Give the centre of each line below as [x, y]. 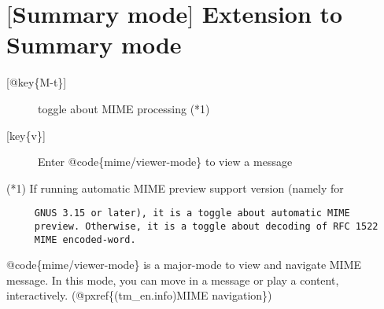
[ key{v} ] [26, 135]
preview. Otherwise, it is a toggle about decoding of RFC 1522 [206, 226]
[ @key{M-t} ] [37, 82]
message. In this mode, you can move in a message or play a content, [173, 280]
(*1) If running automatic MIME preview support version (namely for [175, 188]
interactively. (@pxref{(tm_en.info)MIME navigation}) [139, 295]
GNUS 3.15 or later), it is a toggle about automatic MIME [192, 213]
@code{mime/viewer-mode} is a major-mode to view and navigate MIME [184, 265]
